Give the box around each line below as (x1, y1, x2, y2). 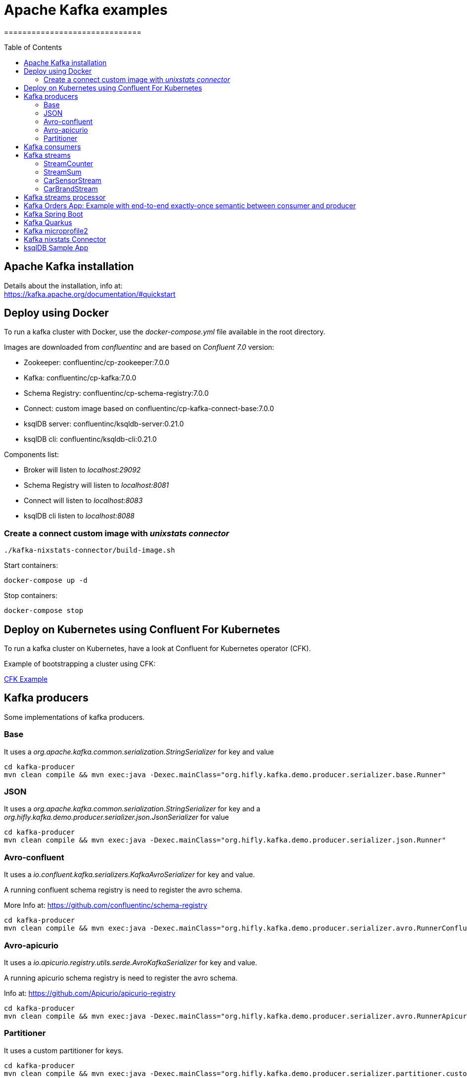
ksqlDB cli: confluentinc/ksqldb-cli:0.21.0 (24, 435, 157, 444)
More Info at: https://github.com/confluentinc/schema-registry (4, 901, 207, 910)
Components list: (4, 450, 59, 459)
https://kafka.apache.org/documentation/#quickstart (4, 289, 176, 298)
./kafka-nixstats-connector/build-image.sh (4, 546, 175, 555)
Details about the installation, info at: (4, 281, 123, 290)
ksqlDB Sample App (24, 243, 89, 252)
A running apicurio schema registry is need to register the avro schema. (4, 973, 238, 982)
